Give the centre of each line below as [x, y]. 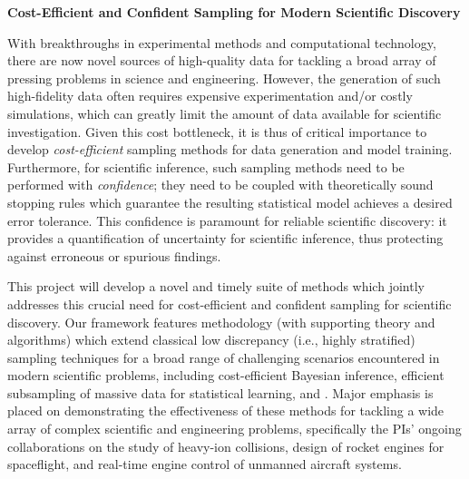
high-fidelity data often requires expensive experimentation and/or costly [210, 96]
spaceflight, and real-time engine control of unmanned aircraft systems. [205, 464]
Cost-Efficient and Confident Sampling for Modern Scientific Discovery [234, 12]
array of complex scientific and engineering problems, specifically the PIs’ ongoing [234, 429]
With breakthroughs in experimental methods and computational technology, [222, 42]
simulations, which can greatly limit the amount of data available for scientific [225, 113]
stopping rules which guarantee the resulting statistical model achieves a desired [230, 202]
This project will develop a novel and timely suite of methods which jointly [216, 286]
